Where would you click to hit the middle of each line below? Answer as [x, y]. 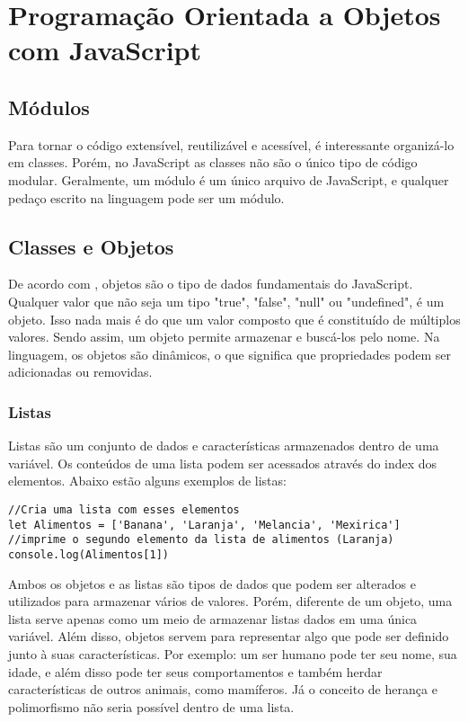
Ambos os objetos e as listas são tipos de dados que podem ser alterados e [212, 583]
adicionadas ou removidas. [80, 372]
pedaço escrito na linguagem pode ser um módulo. [146, 197]
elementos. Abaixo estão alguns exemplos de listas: [147, 481]
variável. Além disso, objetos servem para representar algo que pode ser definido [229, 636]
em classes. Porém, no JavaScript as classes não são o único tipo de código [213, 162]
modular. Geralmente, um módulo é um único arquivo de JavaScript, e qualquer [229, 179]
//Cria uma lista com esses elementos [124, 509]
